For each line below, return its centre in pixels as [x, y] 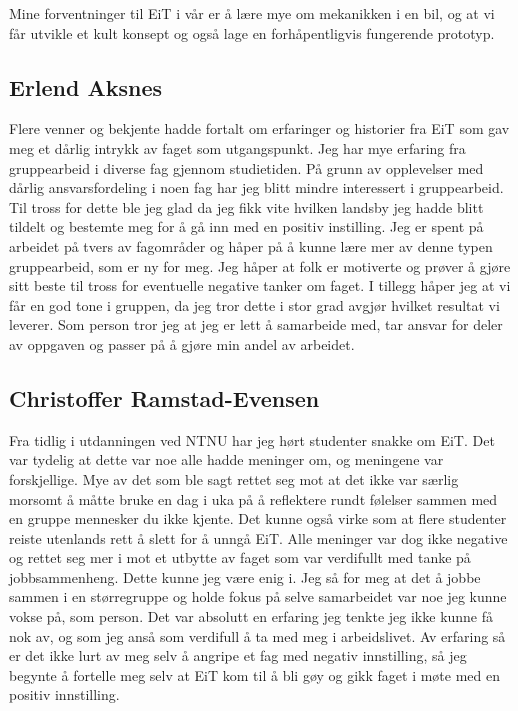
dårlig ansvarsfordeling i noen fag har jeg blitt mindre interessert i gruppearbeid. [256, 187]
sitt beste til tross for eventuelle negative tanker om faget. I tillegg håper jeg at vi [260, 285]
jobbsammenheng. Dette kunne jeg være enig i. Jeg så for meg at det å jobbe [245, 576]
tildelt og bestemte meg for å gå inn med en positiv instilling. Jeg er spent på [246, 226]
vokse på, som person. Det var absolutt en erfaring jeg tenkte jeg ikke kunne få [251, 616]
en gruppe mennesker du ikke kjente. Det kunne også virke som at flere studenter [258, 518]
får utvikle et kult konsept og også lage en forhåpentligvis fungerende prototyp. [252, 32]
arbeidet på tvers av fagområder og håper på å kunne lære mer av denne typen [251, 245]
